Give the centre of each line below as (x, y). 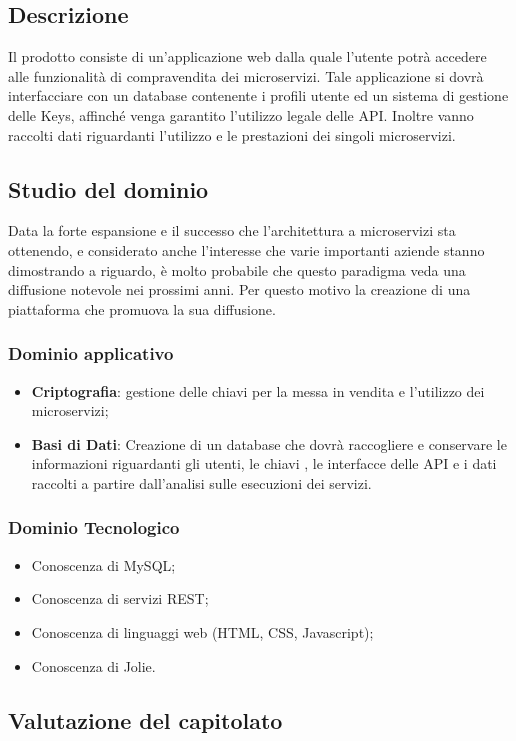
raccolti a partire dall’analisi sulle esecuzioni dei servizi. (201, 482)
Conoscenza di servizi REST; (120, 598)
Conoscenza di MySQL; (103, 564)
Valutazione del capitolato (145, 719)
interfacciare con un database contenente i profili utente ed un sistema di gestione (258, 95)
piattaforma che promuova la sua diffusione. (142, 308)
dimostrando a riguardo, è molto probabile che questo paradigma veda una (237, 269)
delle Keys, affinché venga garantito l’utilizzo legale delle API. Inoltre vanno (241, 114)
